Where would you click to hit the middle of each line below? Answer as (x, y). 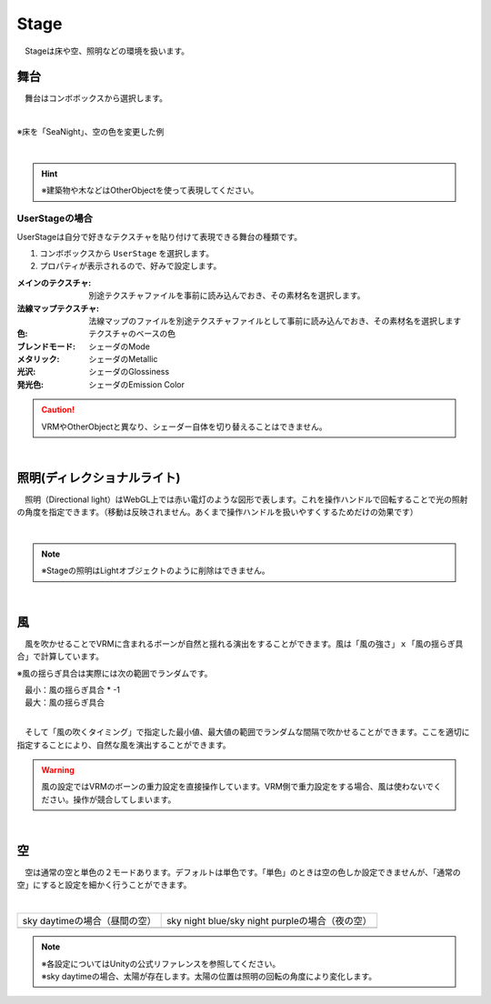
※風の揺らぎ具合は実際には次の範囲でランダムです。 (115, 673)
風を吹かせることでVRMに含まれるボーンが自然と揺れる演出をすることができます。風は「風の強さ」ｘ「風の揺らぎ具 (244, 643)
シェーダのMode (119, 346)
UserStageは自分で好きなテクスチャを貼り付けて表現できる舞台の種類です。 (160, 236)
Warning (58, 769)
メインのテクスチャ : (54, 283)
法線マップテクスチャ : (58, 308)
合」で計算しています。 (60, 657)
